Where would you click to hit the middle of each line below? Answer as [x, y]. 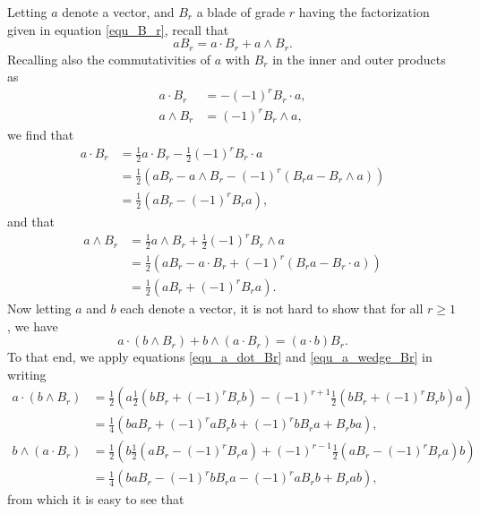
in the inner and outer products [359, 59]
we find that [41, 134]
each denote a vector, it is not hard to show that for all [272, 308]
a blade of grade [241, 12]
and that [31, 221]
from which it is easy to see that [96, 499]
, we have [33, 326]
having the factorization [364, 12]
